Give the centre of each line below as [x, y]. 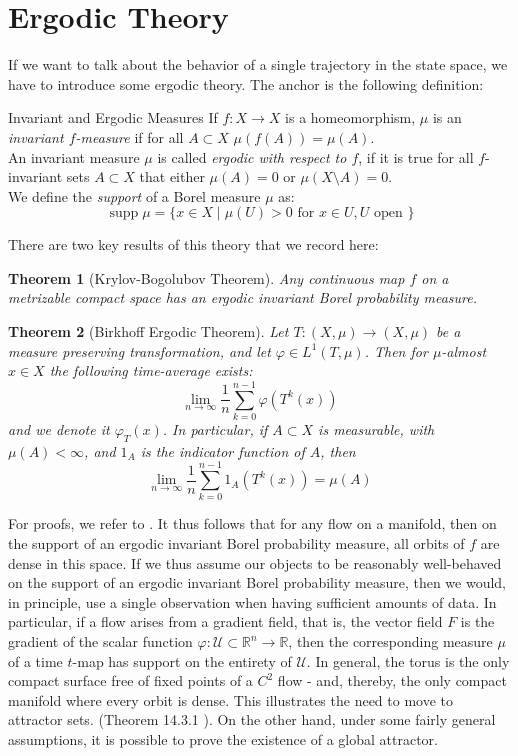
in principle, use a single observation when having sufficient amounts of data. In [252, 601]
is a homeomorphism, [350, 117]
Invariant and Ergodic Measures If [113, 117]
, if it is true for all [416, 156]
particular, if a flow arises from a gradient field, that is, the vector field [225, 621]
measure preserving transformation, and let [139, 350]
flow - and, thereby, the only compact [392, 680]
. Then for [396, 350]
